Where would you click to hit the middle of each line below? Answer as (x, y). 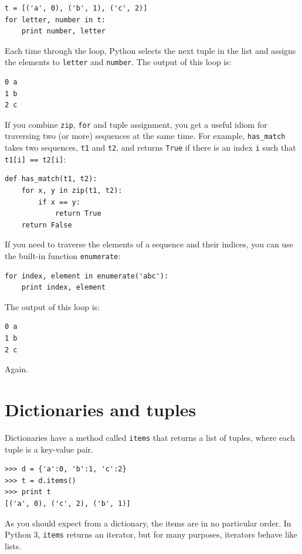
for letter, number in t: (55, 20)
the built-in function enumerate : (63, 256)
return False (47, 225)
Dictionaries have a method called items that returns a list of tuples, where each (150, 437)
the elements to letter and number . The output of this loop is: (118, 62)
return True (78, 214)
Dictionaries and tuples (101, 409)
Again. (17, 369)
